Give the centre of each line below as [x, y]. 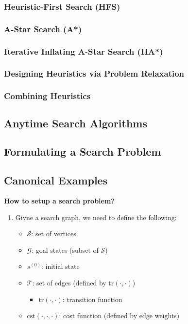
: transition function [92, 299]
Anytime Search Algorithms [76, 123]
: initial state [60, 266]
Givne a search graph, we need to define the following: [96, 217]
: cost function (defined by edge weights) [119, 315]
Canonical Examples [56, 180]
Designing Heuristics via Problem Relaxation [94, 73]
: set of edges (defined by [69, 282]
